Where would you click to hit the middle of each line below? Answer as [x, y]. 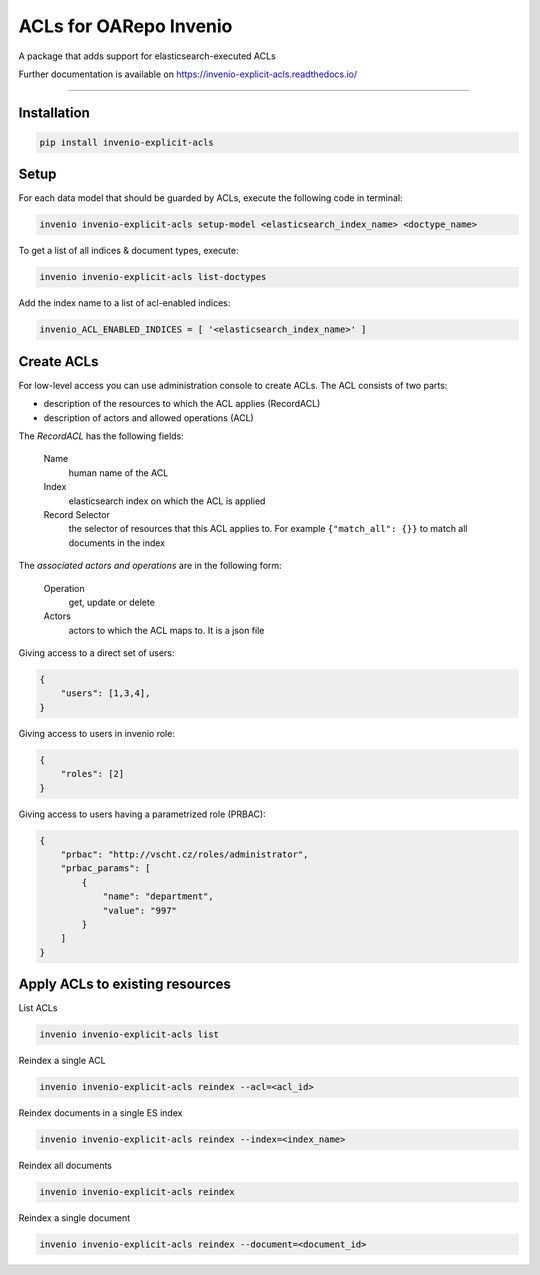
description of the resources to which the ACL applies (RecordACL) [182, 404]
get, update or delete [111, 602]
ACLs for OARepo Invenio [125, 26]
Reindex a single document [74, 1218]
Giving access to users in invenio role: [96, 733]
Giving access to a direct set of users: [96, 653]
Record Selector [76, 514]
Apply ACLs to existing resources [125, 984]
